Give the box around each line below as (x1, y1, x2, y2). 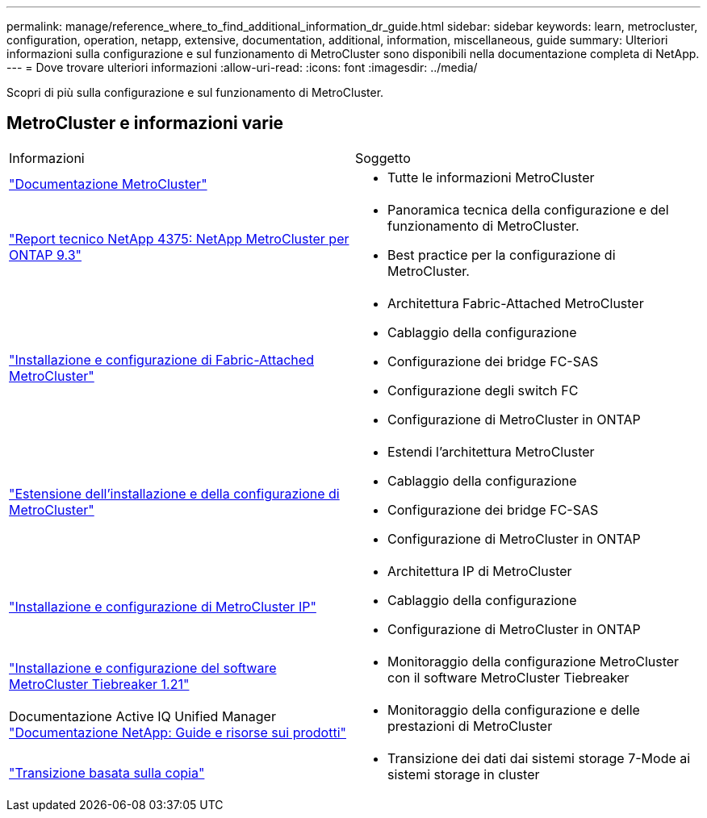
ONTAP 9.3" (9, 246, 82, 263)
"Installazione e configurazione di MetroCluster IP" (9, 598, 316, 615)
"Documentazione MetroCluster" (9, 175, 207, 192)
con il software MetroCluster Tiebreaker (387, 669, 630, 686)
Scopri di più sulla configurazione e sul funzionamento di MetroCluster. (6, 86, 384, 99)
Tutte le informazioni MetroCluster (387, 169, 595, 186)
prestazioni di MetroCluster (387, 717, 553, 734)
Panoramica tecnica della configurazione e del (387, 201, 669, 218)
